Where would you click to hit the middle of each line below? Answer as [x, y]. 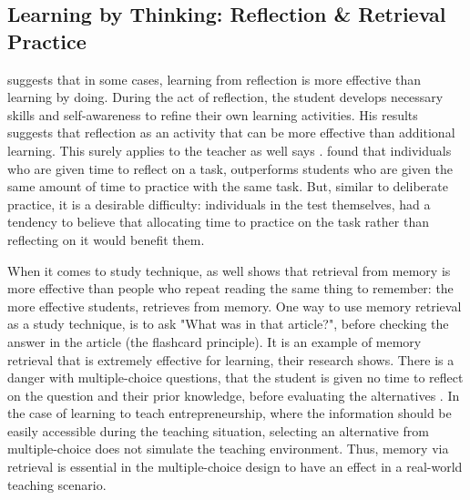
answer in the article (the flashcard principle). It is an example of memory [215, 341]
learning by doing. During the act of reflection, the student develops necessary [225, 97]
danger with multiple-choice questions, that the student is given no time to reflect [235, 378]
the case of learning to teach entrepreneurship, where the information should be [230, 413]
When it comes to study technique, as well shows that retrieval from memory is [229, 270]
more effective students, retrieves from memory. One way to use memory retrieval [235, 306]
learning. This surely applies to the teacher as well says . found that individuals [230, 150]
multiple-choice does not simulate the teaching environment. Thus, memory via [228, 449]
